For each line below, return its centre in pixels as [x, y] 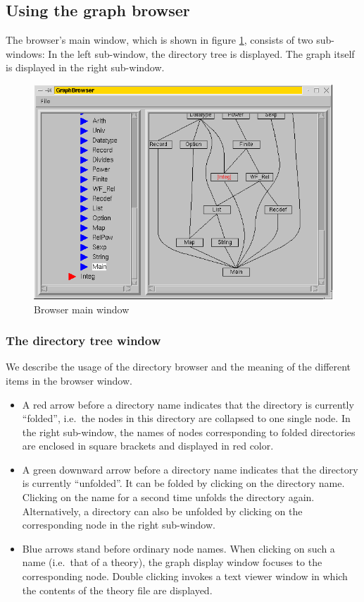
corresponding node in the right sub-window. [119, 525]
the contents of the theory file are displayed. [117, 590]
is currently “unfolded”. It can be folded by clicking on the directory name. [183, 483]
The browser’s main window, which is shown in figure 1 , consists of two [159, 40]
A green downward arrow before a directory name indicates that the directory [190, 469]
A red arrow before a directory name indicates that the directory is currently [188, 404]
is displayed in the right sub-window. [85, 67]
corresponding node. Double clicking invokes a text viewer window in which [185, 576]
